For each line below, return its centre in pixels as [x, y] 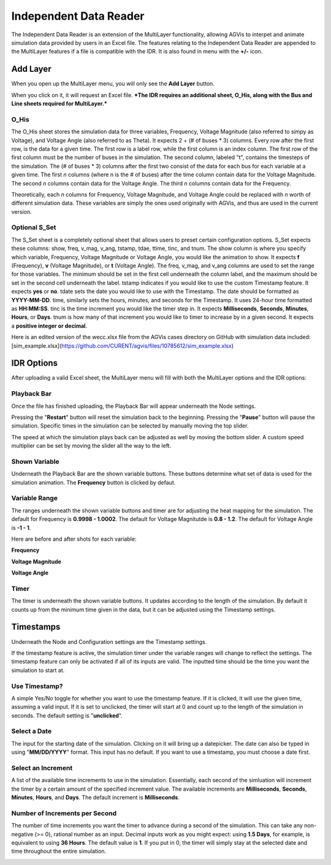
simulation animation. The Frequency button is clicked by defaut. [93, 482]
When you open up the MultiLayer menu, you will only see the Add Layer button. [113, 84]
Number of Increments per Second [64, 813]
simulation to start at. [38, 670]
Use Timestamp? [37, 686]
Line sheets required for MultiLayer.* [59, 104]
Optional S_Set [34, 227]
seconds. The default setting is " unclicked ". [67, 715]
